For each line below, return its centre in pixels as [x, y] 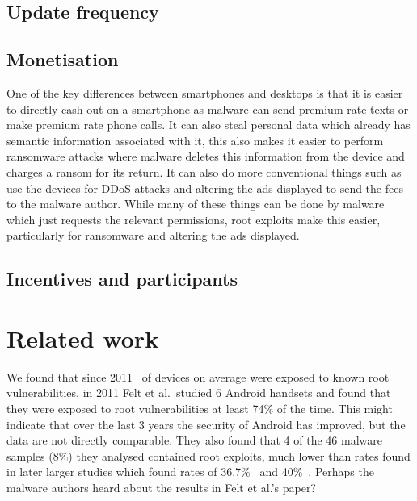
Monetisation [63, 59]
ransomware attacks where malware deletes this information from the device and [206, 156]
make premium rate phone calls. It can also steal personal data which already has [208, 125]
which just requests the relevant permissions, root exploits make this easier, [194, 219]
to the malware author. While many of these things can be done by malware [196, 204]
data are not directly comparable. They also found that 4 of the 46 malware [194, 440]
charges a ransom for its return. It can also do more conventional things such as [204, 171]
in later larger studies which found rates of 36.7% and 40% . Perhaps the [190, 472]
